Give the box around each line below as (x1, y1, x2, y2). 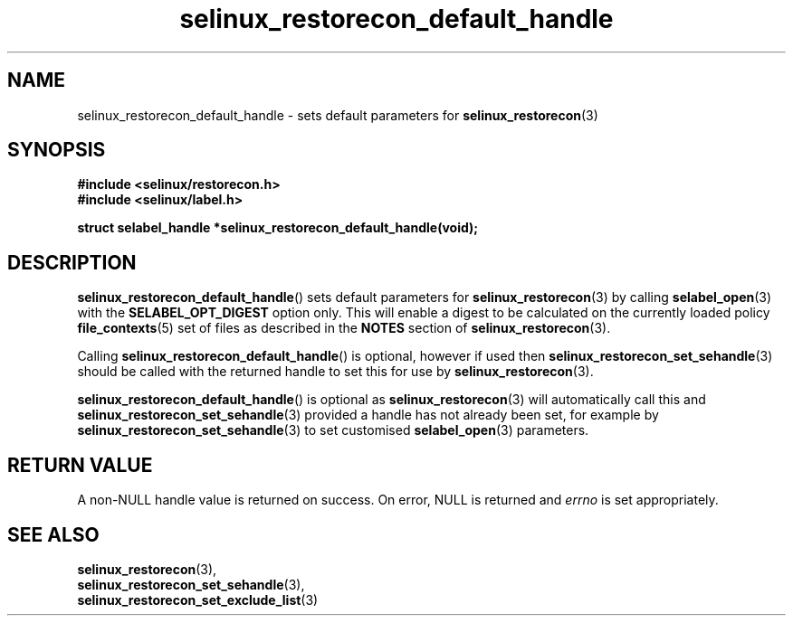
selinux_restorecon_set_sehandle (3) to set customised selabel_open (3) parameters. (77, 422, 589, 439)
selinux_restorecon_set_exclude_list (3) (77, 591, 319, 608)
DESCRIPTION (7, 250, 137, 274)
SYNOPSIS (7, 138, 106, 162)
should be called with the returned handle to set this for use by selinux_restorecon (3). (77, 363, 594, 380)
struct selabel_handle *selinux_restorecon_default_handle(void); (77, 220, 479, 236)
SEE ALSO (7, 523, 100, 546)
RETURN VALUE (7, 453, 153, 477)
